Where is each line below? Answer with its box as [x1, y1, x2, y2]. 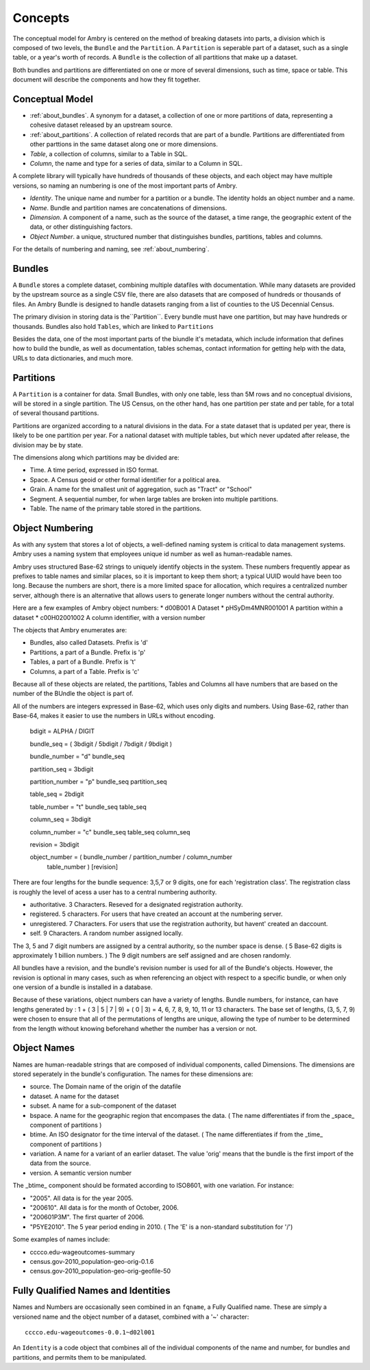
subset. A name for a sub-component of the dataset [29, 1101, 177, 1110]
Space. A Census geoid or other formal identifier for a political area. [29, 475, 221, 484]
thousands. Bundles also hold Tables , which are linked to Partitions [12, 322, 214, 330]
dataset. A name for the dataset [29, 1092, 119, 1100]
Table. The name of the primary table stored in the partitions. [29, 504, 202, 512]
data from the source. [29, 1159, 91, 1167]
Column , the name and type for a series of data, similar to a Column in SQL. [29, 159, 243, 167]
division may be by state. [12, 440, 84, 449]
